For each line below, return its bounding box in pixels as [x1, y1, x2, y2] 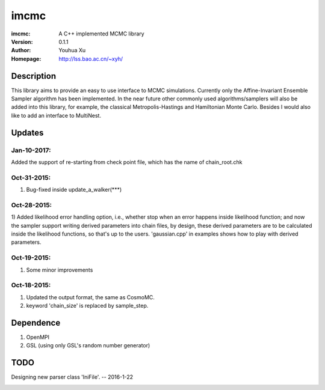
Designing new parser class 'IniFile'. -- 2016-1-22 [11, 373, 134, 381]
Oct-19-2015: [11, 254, 51, 262]
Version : [11, 38, 33, 45]
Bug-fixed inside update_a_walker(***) [26, 186, 122, 193]
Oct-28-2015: [11, 201, 52, 209]
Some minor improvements [26, 266, 93, 273]
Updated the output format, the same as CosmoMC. [26, 293, 155, 300]
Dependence [11, 317, 61, 328]
